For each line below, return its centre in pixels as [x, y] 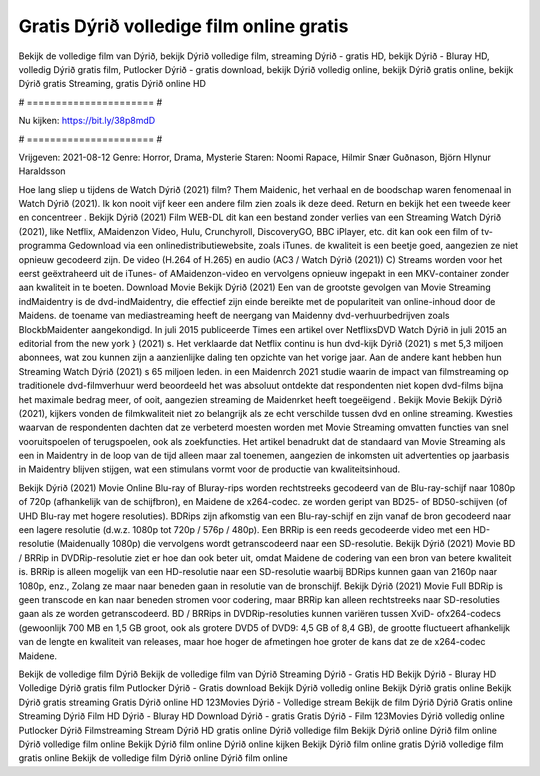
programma [42, 246]
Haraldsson [42, 171]
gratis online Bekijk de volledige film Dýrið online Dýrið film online [153, 758]
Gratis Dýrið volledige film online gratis [183, 26]
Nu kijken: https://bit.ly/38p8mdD [87, 121]
